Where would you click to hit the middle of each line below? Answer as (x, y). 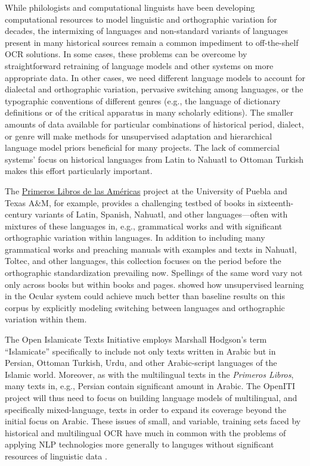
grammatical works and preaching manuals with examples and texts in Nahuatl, (151, 249)
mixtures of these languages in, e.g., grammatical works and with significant (144, 226)
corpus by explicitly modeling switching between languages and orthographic (145, 307)
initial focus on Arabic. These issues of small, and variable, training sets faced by (153, 421)
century (18, 214)
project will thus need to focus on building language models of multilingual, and (151, 397)
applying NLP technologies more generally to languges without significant (139, 444)
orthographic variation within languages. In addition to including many (135, 237)
